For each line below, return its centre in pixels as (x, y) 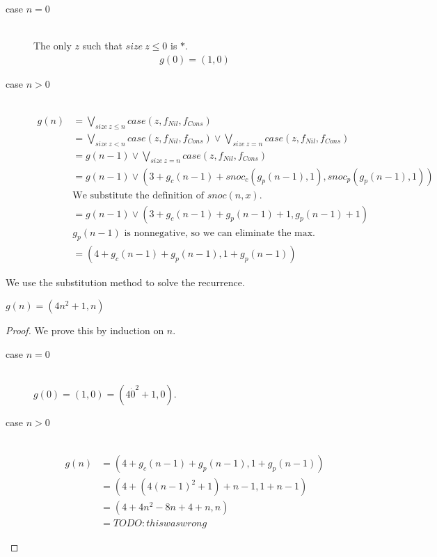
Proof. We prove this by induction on (85, 330)
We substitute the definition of (138, 195)
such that (102, 46)
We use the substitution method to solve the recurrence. (125, 282)
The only (53, 46)
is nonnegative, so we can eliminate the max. (220, 233)
